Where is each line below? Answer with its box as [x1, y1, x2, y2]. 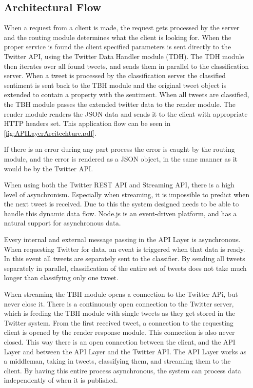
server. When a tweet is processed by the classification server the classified [4, 70, 226, 81]
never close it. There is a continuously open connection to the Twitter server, [4, 298, 234, 308]
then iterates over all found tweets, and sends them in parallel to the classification [4, 61, 249, 71]
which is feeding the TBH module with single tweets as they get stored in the [4, 308, 235, 318]
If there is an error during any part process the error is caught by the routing [4, 144, 235, 154]
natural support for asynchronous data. [4, 218, 121, 228]
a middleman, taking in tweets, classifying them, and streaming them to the [4, 356, 231, 366]
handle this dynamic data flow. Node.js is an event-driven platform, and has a [4, 208, 237, 218]
